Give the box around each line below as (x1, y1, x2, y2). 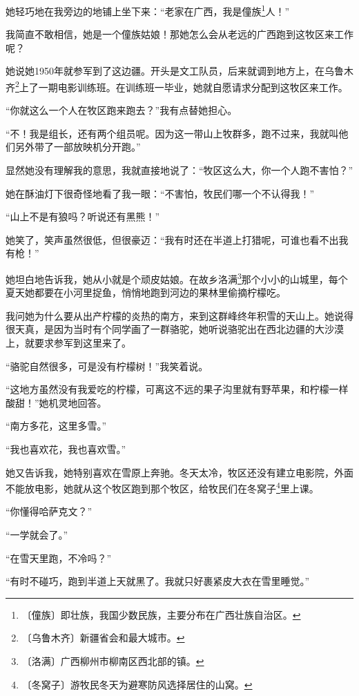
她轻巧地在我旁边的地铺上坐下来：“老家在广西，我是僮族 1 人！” (6, 2, 290, 18)
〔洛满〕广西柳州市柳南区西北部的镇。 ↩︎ (21, 654, 204, 668)
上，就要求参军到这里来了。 (6, 336, 131, 350)
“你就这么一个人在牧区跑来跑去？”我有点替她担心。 (6, 103, 237, 117)
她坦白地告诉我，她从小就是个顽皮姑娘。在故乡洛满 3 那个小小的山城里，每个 (6, 270, 348, 286)
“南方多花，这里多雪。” (6, 418, 107, 433)
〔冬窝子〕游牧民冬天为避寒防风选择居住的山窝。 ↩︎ (21, 677, 253, 691)
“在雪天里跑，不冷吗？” (6, 550, 112, 565)
